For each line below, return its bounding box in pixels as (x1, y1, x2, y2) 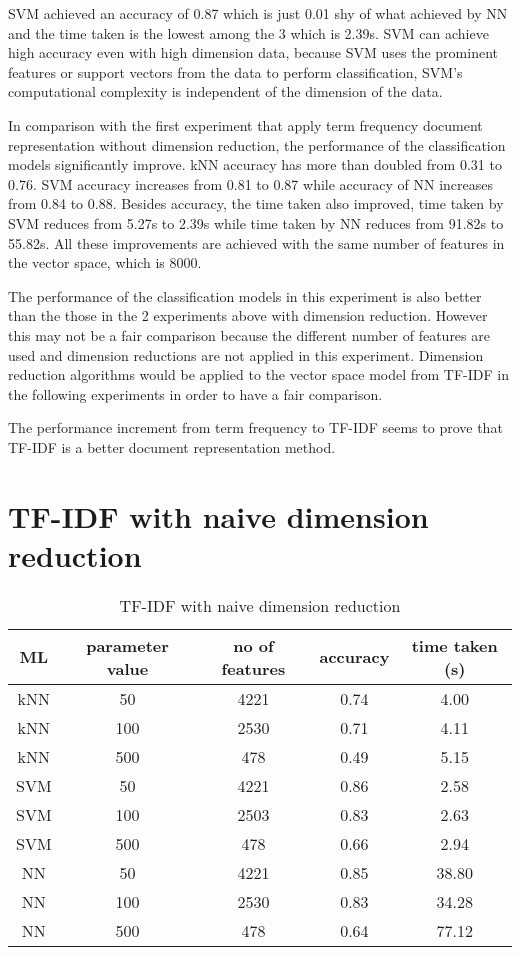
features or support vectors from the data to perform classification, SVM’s (8, 61, 463, 82)
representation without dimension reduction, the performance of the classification (8, 134, 506, 155)
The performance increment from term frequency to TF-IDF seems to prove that (8, 417, 503, 438)
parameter (86, 633, 169, 657)
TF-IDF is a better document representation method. (8, 436, 336, 457)
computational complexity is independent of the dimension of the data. (8, 81, 443, 102)
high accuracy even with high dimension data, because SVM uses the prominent (8, 42, 498, 63)
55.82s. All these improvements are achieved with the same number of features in (8, 232, 505, 253)
